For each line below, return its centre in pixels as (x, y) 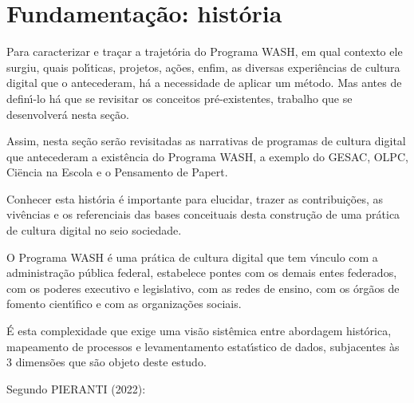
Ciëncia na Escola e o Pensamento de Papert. (117, 172)
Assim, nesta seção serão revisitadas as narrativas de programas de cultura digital (206, 141)
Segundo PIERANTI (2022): (76, 388)
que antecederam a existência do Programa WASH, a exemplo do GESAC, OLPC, (207, 156)
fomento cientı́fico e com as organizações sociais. (124, 304)
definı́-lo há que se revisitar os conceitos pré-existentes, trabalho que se (179, 98)
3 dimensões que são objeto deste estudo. (106, 362)
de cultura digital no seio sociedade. (94, 230)
